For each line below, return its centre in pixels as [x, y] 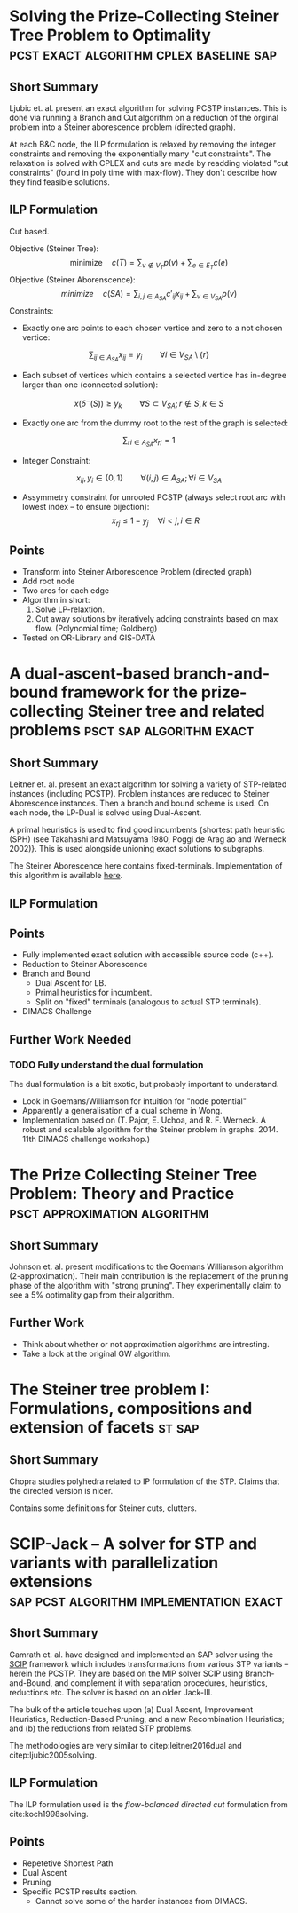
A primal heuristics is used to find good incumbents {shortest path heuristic [147, 830]
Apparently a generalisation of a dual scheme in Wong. [122, 1111]
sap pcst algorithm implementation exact [146, 1601]
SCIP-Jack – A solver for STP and [133, 1544]
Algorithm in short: [56, 600]
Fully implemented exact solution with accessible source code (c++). [148, 955]
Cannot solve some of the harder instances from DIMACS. [141, 1901]
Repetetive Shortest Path [67, 1863]
